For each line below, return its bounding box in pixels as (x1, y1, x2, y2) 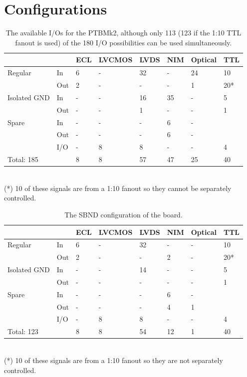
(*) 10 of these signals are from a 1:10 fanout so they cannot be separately (4, 183, 232, 193)
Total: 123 (7, 326, 38, 337)
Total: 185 (7, 154, 38, 165)
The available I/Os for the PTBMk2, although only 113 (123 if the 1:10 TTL (5, 27, 242, 38)
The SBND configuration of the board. (64, 209, 183, 219)
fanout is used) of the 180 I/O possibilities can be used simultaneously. (15, 37, 232, 47)
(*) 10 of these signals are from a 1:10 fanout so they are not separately (4, 355, 223, 365)
